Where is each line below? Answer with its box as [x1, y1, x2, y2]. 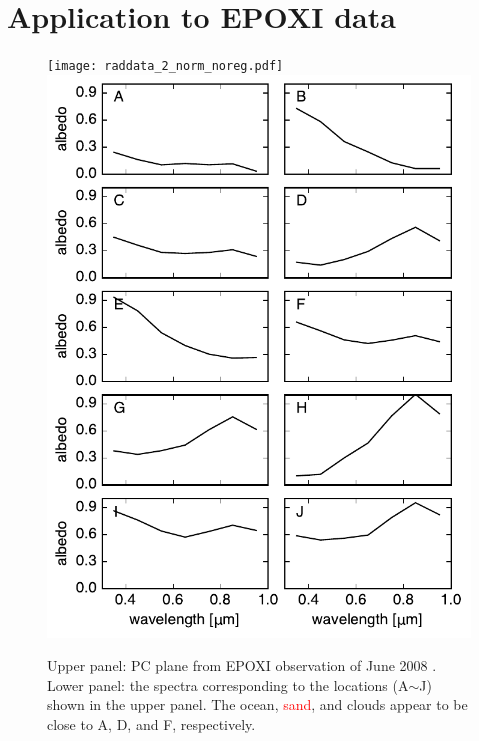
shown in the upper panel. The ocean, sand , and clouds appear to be [47, 694, 468, 715]
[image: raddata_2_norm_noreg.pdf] [47, 59, 284, 74]
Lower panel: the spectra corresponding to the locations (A [47, 674, 409, 695]
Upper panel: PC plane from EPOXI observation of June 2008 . [47, 655, 437, 676]
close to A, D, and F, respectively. [47, 713, 256, 734]
